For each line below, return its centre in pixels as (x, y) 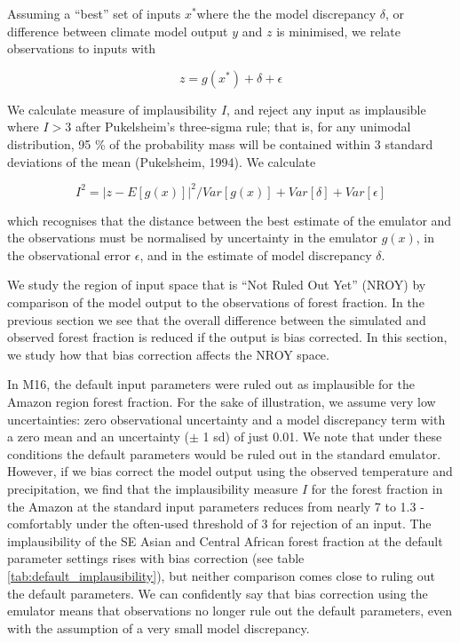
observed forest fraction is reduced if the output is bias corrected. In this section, (227, 337)
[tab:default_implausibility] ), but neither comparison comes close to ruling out (221, 575)
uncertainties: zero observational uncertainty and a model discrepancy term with (226, 419)
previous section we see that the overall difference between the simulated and (217, 319)
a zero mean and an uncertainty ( (99, 437)
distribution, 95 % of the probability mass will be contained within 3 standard (220, 143)
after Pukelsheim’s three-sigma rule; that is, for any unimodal (243, 127)
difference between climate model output (118, 31)
